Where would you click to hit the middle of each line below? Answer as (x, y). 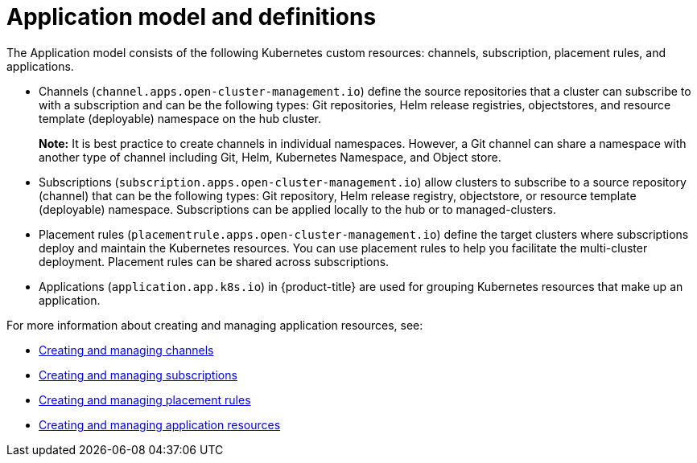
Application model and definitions (192, 17)
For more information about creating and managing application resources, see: (215, 325)
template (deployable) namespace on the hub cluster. (180, 118)
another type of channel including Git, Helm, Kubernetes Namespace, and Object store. (270, 157)
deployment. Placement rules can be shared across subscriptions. (214, 261)
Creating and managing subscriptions (138, 375)
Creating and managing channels (126, 350)
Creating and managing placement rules (145, 399)
